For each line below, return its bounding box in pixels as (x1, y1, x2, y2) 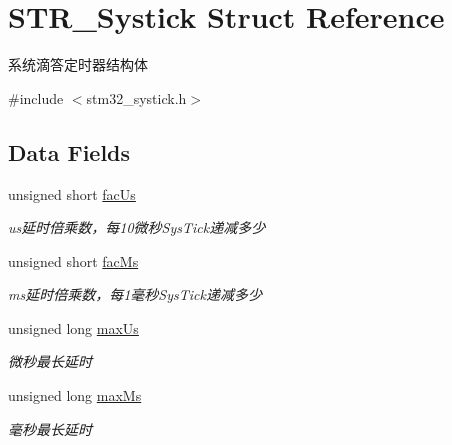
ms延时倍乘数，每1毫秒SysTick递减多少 (8, 284, 262, 305)
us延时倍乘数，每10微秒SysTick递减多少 (8, 217, 266, 238)
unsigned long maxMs (8, 385, 142, 406)
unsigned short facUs (8, 183, 136, 204)
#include (8, 87, 64, 108)
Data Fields (8, 136, 131, 167)
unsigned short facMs (8, 250, 139, 271)
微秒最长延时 (8, 351, 92, 372)
